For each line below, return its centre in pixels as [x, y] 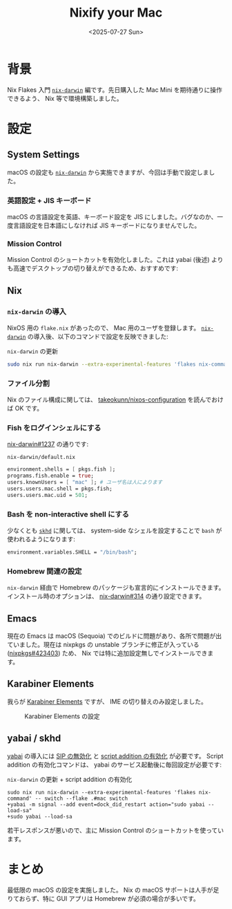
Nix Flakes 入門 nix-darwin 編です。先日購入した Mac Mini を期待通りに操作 [115, 90]
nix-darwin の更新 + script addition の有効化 [70, 779]
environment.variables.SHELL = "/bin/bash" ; [72, 552]
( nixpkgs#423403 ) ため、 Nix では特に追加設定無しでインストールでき [107, 653]
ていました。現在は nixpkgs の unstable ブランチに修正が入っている [103, 645]
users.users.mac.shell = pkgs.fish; [60, 489]
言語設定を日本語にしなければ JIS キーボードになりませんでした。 [107, 225]
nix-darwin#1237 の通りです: [48, 444]
